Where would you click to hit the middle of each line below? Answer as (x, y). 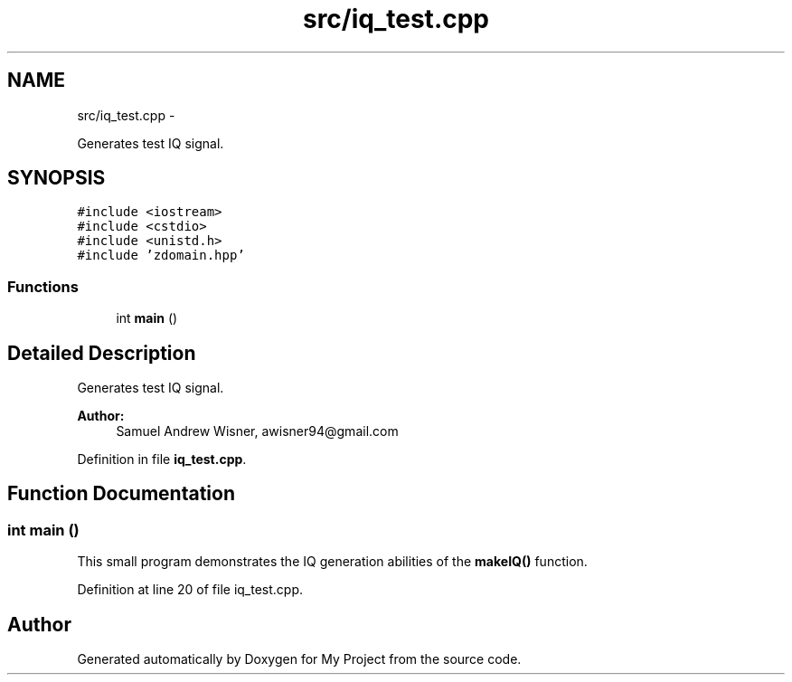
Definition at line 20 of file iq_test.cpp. (190, 590)
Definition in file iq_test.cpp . (162, 459)
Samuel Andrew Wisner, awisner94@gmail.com (257, 431)
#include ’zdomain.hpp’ (161, 256)
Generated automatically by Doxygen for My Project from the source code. (299, 659)
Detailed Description (102, 353)
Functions (43, 286)
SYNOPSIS (57, 178)
